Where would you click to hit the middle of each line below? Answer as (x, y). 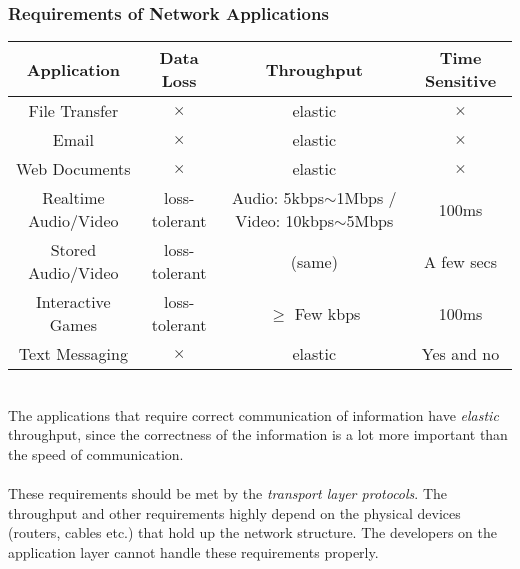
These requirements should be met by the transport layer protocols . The (227, 493)
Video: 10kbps (285, 221)
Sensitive (460, 81)
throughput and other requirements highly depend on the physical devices (234, 512)
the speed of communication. (96, 454)
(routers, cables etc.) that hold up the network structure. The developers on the (252, 532)
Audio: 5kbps (278, 198)
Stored (73, 250)
